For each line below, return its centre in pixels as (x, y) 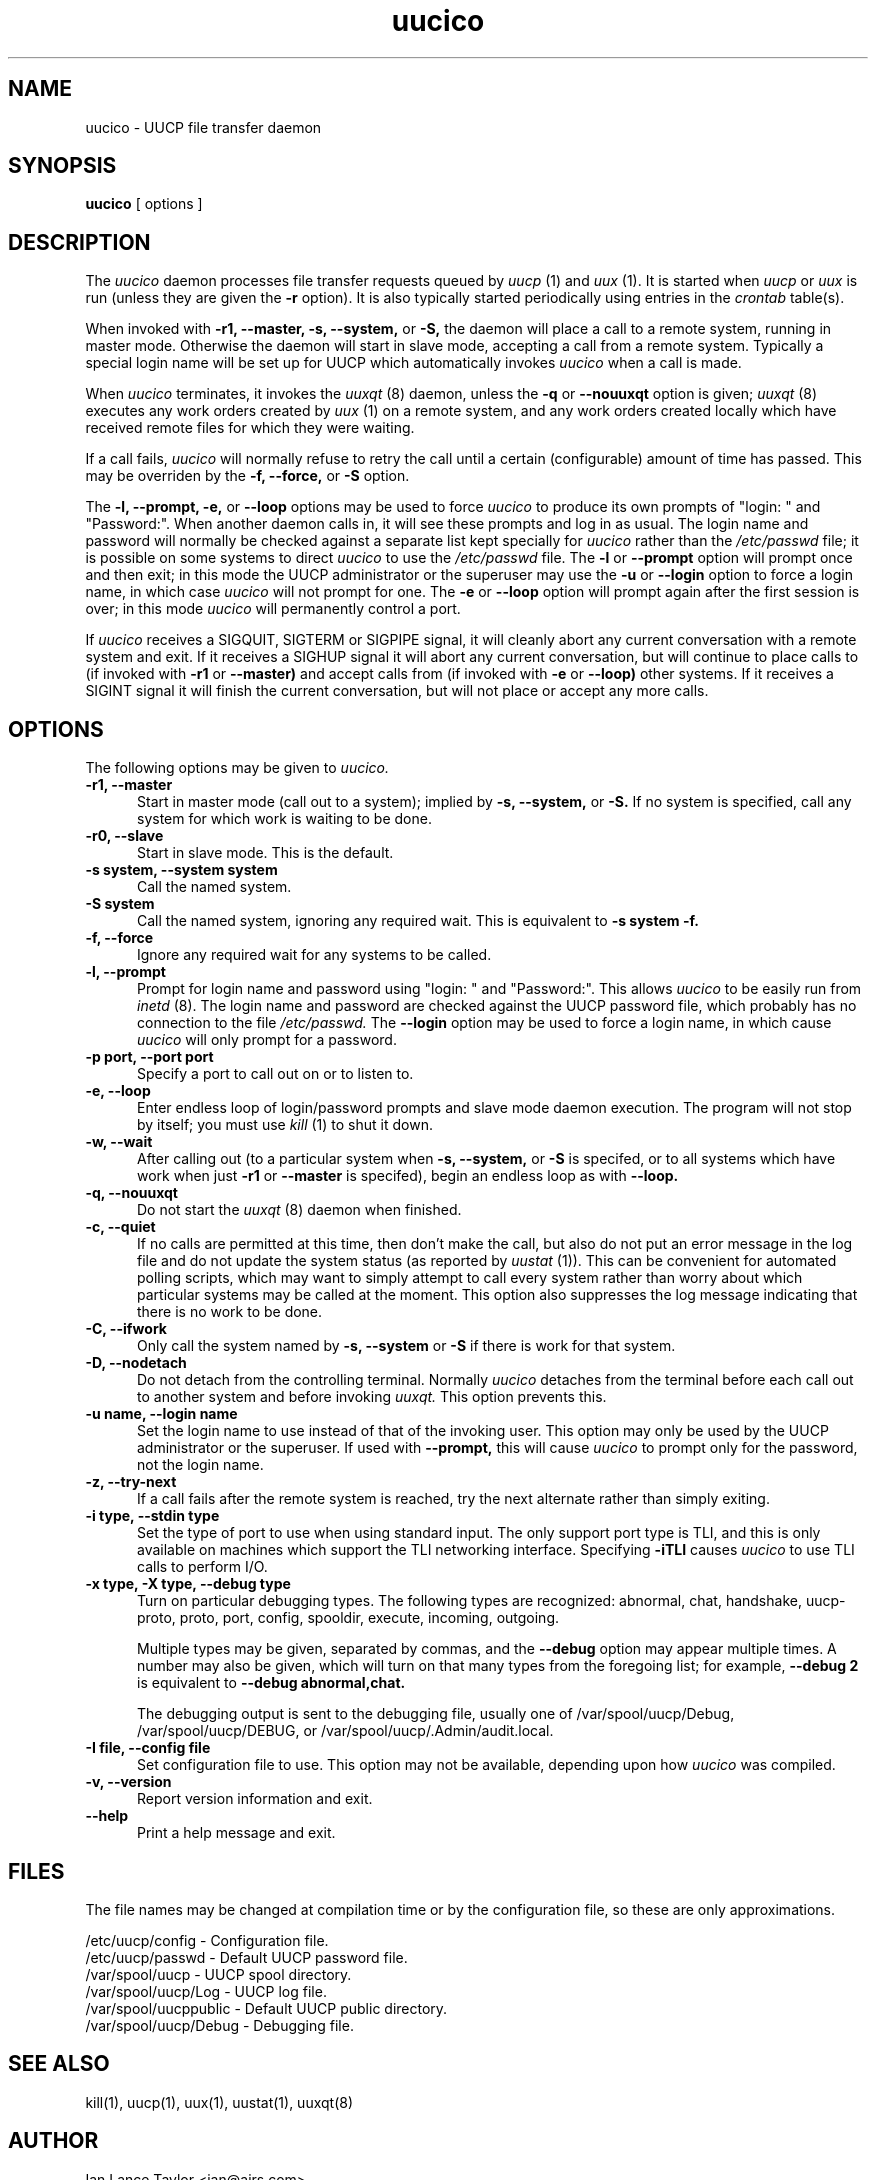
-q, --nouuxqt (131, 1193)
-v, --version (128, 1782)
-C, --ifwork (126, 1329)
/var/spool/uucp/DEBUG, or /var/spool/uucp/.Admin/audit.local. (345, 1731)
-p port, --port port (149, 1057)
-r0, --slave (124, 836)
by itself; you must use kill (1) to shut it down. (285, 1125)
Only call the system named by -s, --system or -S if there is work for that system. (406, 1346)
